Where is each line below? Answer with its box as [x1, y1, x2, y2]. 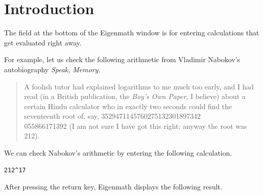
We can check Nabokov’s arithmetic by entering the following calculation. [4, 148, 232, 158]
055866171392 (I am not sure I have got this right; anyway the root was [24, 120, 247, 131]
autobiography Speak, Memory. [4, 64, 101, 74]
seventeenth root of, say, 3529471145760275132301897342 [24, 111, 201, 121]
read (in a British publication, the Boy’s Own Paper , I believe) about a [24, 91, 246, 102]
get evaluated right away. [4, 37, 82, 47]
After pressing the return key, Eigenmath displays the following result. [4, 181, 222, 192]
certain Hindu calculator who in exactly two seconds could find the [24, 101, 232, 111]
